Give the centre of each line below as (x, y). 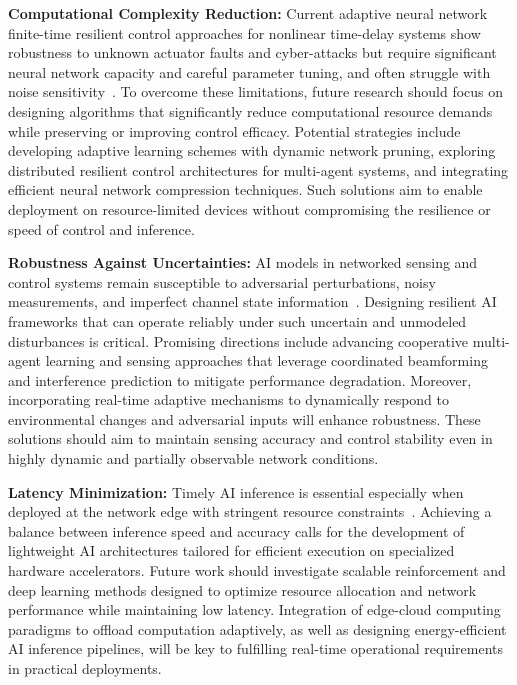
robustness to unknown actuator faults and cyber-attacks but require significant (252, 52)
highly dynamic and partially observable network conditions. (193, 458)
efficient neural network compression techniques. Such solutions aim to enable (245, 189)
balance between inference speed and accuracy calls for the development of (236, 530)
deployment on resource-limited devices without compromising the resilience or (249, 208)
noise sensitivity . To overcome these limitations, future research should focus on (256, 91)
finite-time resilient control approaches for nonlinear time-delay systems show (244, 32)
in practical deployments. (85, 668)
